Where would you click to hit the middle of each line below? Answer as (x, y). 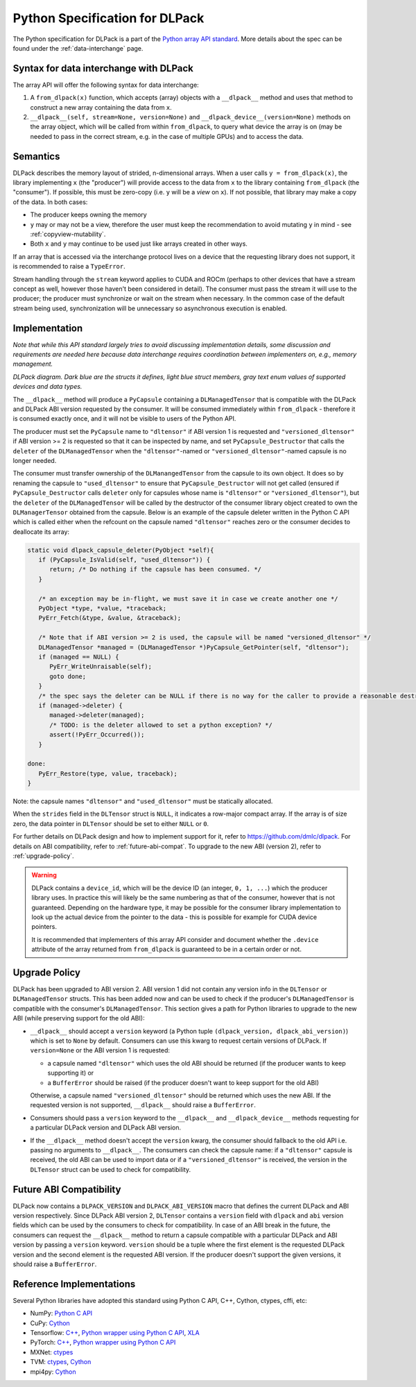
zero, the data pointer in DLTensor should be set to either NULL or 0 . (111, 823)
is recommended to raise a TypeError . (69, 267)
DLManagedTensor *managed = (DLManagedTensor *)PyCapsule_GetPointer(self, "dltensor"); (194, 647)
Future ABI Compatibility (67, 1190)
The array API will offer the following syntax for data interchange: (106, 85)
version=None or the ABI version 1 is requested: (100, 1050)
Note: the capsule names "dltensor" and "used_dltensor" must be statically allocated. (143, 801)
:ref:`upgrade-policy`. (43, 856)
